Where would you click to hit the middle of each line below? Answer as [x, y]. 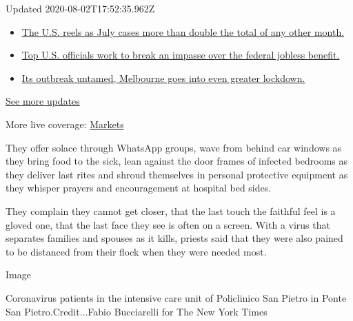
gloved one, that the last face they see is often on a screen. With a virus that [168, 224]
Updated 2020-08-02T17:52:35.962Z [80, 8]
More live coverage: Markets [65, 124]
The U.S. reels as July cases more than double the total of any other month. [183, 31]
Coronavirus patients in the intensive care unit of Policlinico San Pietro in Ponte [176, 297]
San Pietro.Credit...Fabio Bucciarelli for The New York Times [137, 311]
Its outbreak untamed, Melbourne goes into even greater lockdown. [163, 77]
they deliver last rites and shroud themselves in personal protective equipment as [177, 174]
